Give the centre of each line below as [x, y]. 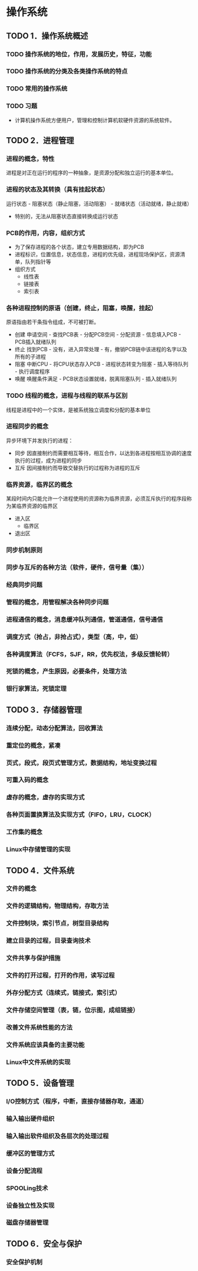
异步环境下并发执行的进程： [40, 440]
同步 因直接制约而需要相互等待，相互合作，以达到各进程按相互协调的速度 [103, 453]
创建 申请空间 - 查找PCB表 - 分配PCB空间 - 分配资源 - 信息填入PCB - [98, 335]
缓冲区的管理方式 [30, 1153]
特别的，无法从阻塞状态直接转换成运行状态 [66, 216]
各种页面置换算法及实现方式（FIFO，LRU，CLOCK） [80, 815]
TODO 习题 [22, 106]
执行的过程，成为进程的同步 [48, 460]
